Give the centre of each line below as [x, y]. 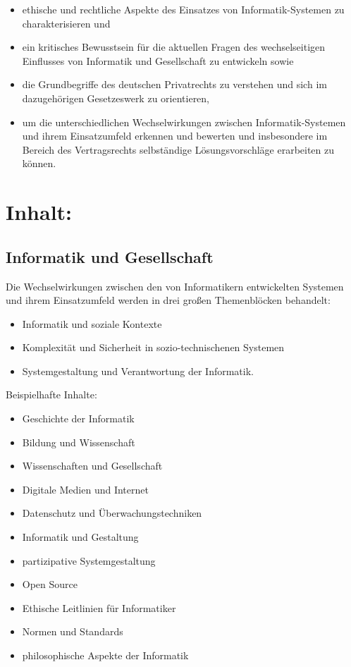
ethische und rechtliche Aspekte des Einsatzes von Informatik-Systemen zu [183, 9]
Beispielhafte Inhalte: [51, 394]
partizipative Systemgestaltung [89, 560]
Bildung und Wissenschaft [79, 442]
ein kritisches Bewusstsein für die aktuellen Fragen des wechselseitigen [174, 47]
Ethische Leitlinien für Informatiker [99, 607]
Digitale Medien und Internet [85, 489]
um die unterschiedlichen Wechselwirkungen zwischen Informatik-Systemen [184, 122]
